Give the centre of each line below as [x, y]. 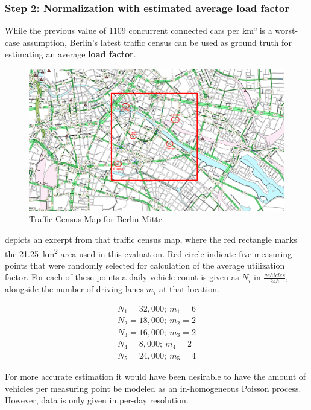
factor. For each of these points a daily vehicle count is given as [122, 277]
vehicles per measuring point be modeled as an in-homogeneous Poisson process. [153, 388]
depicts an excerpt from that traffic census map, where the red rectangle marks [151, 239]
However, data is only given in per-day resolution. [97, 400]
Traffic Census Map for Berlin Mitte [96, 219]
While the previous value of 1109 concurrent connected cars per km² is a [139, 30]
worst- [287, 30]
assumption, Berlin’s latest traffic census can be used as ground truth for [157, 42]
